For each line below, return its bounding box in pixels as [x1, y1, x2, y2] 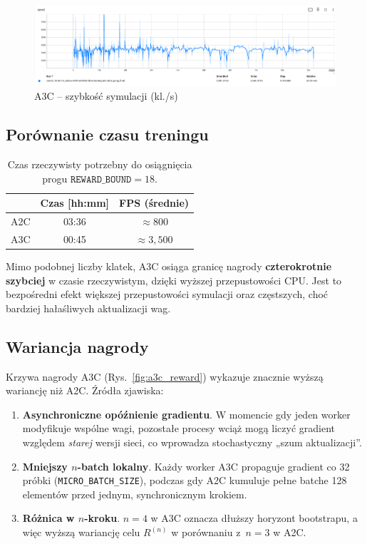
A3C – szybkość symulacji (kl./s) [34, 88, 178, 103]
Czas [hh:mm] [40, 195, 110, 210]
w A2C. [273, 525, 306, 540]
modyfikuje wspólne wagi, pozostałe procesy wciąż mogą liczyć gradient [22, 421, 335, 436]
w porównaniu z [171, 525, 241, 540]
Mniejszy [22, 458, 68, 473]
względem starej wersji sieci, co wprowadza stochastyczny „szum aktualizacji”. [22, 435, 362, 450]
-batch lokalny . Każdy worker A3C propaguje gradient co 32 [77, 458, 350, 473]
